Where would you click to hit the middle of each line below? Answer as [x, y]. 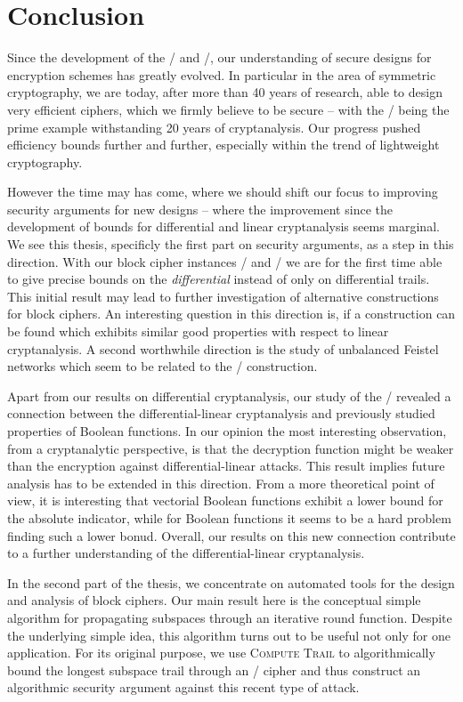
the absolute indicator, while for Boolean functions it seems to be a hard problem [229, 517]
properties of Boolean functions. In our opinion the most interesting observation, [227, 431]
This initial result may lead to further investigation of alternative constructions [223, 296]
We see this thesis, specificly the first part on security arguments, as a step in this [231, 244]
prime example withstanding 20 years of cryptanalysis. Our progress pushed [214, 127]
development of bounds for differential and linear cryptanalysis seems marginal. [223, 226]
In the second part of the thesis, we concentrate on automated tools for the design [231, 582]
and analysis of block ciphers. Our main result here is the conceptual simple [214, 600]
